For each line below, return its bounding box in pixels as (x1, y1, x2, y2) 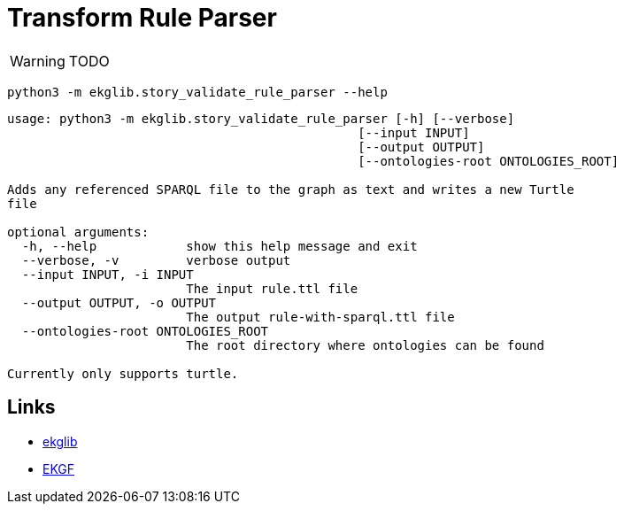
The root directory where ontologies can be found (186, 337, 544, 352)
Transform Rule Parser (7, 3, 277, 33)
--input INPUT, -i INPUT (21, 267, 194, 282)
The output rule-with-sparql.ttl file (186, 309, 455, 324)
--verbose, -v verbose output (21, 252, 291, 267)
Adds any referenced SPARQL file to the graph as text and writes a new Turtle (7, 182, 574, 197)
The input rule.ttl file (186, 281, 358, 296)
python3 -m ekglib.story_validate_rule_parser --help (7, 84, 388, 99)
